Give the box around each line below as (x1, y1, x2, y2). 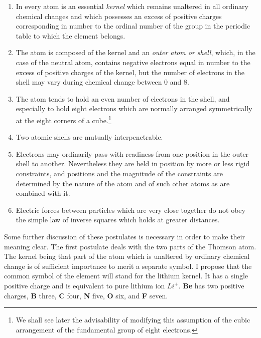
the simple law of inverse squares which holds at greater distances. (16, 214, 220, 225)
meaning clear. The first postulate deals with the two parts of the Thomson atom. (4, 241, 256, 251)
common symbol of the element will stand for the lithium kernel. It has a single (4, 270, 248, 281)
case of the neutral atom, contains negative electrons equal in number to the (16, 57, 250, 67)
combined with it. (16, 188, 70, 198)
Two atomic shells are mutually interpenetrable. (16, 132, 163, 142)
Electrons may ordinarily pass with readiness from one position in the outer (16, 148, 249, 159)
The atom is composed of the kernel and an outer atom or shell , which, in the (16, 47, 255, 58)
